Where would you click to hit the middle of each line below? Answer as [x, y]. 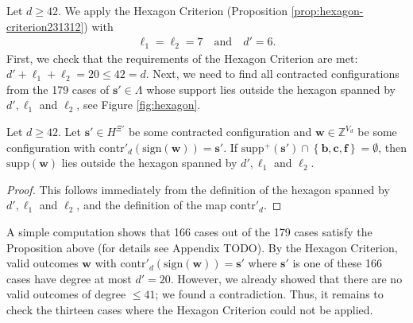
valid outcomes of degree [66, 294]
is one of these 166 [337, 263]
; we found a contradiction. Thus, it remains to [269, 294]
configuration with [51, 147]
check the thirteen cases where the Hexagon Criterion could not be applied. [190, 309]
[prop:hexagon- [327, 10]
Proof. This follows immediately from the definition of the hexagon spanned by [198, 189]
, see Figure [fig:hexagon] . [139, 105]
